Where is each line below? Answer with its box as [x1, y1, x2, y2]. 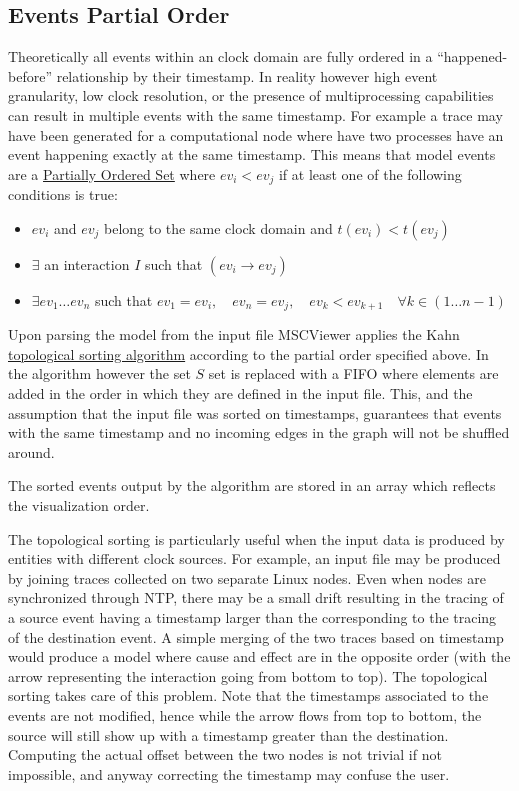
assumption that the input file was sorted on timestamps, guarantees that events [8, 402, 502, 423]
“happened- [437, 46, 508, 67]
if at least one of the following [278, 163, 462, 184]
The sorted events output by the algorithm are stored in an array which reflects [8, 475, 496, 496]
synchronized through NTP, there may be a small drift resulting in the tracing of [8, 587, 504, 608]
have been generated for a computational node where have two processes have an [8, 124, 504, 145]
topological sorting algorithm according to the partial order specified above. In [8, 343, 489, 364]
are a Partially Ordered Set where [8, 163, 216, 184]
